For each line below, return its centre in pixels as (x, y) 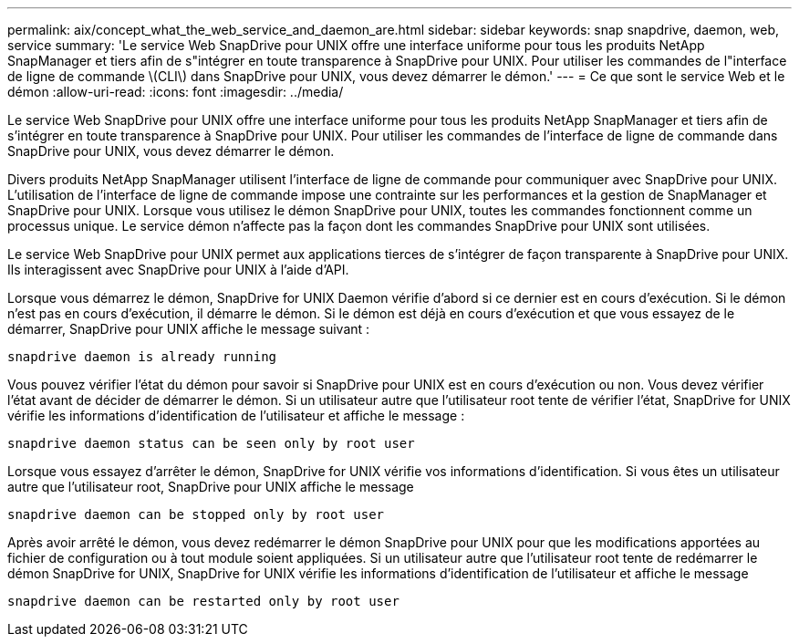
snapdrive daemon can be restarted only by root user (203, 601)
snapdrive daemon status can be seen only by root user (211, 443)
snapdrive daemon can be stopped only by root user (196, 514)
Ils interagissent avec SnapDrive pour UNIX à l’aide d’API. (178, 270)
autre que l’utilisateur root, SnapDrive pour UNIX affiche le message (211, 487)
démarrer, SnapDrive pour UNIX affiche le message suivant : (189, 329)
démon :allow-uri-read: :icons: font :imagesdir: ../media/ (176, 92)
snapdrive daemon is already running (142, 357)
